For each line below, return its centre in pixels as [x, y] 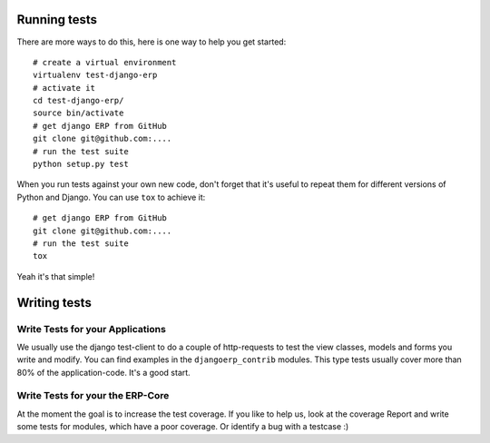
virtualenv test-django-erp [95, 75]
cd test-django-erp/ [78, 101]
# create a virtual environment [105, 62]
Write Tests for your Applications [92, 329]
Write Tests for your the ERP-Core [93, 396]
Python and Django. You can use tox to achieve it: [111, 197]
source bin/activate [78, 113]
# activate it [64, 88]
